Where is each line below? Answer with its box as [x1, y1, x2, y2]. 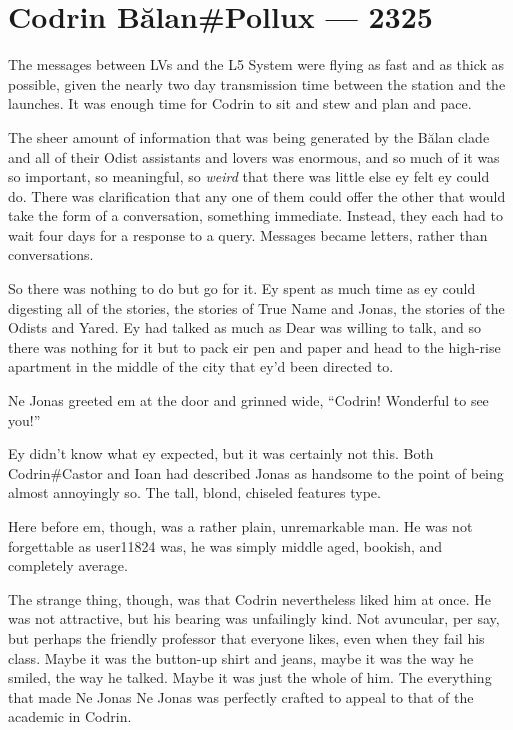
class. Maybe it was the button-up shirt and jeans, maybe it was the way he [8, 647, 474, 668]
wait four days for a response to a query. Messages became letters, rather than [8, 224, 488, 245]
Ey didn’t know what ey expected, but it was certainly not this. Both [8, 443, 434, 464]
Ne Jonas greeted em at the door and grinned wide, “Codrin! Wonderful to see [8, 390, 489, 411]
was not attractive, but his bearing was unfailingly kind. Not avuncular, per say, [8, 608, 500, 629]
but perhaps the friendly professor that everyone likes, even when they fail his [8, 627, 485, 648]
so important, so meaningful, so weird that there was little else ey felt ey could [8, 166, 490, 187]
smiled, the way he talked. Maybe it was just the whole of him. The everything [8, 667, 492, 688]
